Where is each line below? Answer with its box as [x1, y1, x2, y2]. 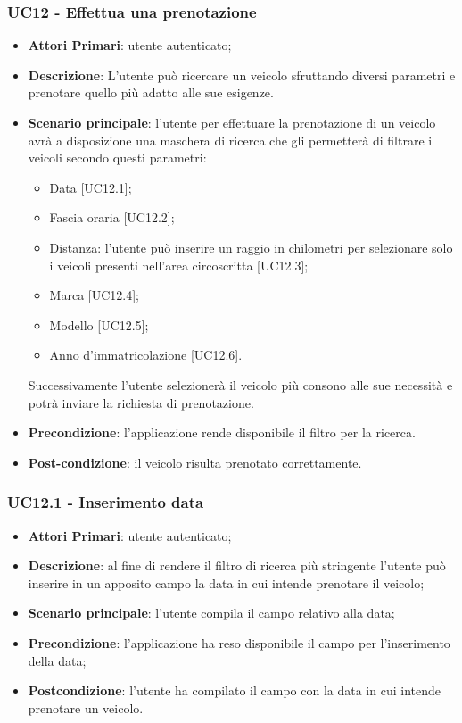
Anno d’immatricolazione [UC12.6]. [49, 345, 243, 364]
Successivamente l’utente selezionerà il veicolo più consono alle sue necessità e [28, 375, 453, 394]
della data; [28, 651, 87, 669]
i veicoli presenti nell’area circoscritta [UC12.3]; [49, 255, 309, 274]
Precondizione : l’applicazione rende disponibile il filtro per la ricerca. [28, 423, 416, 442]
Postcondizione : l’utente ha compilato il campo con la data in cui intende [28, 681, 441, 700]
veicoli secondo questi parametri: [28, 148, 207, 167]
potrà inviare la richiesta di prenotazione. [28, 393, 254, 411]
